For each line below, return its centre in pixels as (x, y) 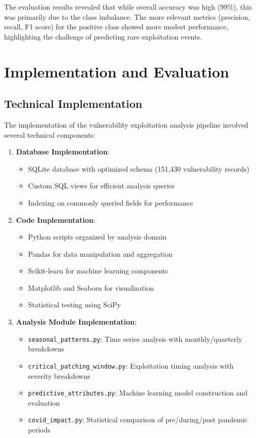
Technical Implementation (73, 104)
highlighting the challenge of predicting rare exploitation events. (103, 36)
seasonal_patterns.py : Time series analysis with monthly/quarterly (135, 339)
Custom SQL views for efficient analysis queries (101, 186)
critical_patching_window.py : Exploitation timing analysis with (131, 365)
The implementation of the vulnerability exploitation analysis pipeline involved (126, 124)
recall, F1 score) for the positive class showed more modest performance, (116, 27)
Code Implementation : (56, 220)
